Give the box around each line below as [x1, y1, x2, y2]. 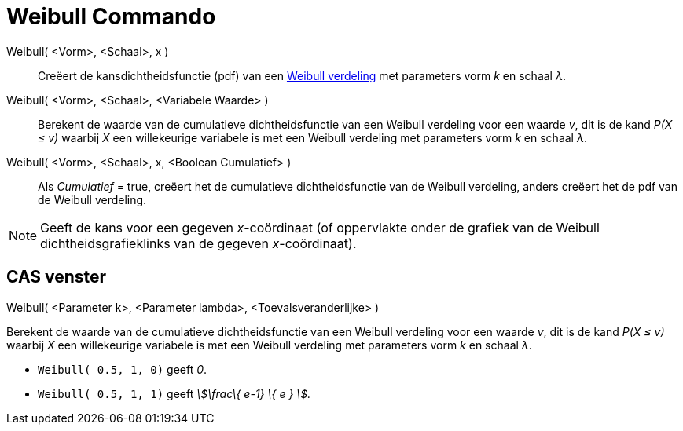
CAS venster [6, 267, 107, 287]
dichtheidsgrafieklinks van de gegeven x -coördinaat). [40, 235, 357, 251]
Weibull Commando [6, 3, 216, 30]
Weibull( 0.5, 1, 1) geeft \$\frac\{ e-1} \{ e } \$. [38, 386, 311, 400]
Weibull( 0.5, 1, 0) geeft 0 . [38, 362, 207, 376]
